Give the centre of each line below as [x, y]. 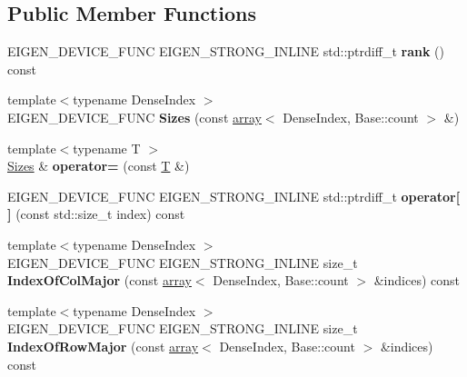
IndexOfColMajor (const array [99, 280]
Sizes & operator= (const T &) [99, 166]
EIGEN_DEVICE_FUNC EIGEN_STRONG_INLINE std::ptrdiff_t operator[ [234, 196]
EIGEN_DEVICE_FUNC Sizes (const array [134, 117]
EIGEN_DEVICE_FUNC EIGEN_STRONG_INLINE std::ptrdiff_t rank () [226, 51]
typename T [107, 148]
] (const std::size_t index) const [96, 214]
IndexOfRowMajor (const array [103, 346]
